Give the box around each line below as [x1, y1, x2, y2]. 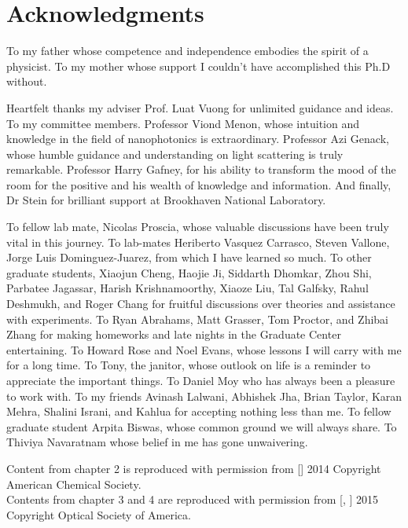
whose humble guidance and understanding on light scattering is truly [6, 145, 344, 162]
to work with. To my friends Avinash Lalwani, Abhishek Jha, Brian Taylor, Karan [6, 387, 402, 404]
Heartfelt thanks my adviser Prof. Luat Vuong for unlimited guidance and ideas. [6, 99, 394, 115]
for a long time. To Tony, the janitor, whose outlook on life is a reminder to [6, 357, 371, 373]
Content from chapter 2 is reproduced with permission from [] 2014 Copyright [6, 460, 381, 476]
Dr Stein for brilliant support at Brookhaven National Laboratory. [6, 192, 326, 208]
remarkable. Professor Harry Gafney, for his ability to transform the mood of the [6, 161, 396, 178]
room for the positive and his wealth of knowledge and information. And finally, [6, 176, 391, 192]
